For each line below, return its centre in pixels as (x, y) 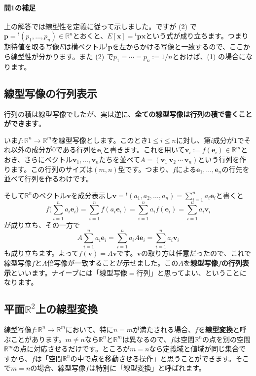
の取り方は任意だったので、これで (196, 253)
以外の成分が (31, 150)
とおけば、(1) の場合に (209, 56)
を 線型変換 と (219, 329)
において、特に (89, 329)
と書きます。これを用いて (144, 150)
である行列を (76, 150)
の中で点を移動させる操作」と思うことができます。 (153, 358)
